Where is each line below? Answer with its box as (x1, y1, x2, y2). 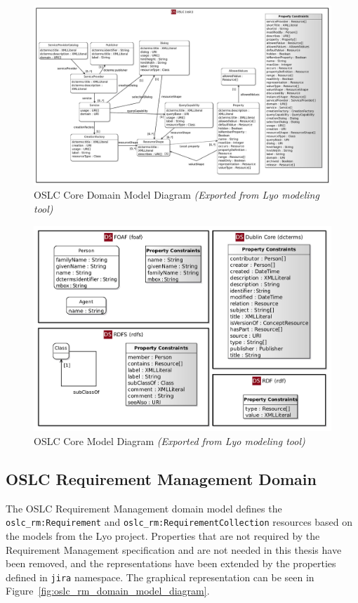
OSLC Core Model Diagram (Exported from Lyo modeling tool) (34, 433, 305, 448)
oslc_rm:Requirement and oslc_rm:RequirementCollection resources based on (6, 515, 353, 529)
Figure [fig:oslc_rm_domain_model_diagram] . (6, 583, 210, 598)
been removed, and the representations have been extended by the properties (6, 556, 336, 571)
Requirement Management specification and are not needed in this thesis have (6, 542, 342, 557)
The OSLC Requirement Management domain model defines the (6, 501, 282, 515)
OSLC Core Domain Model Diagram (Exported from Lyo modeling (34, 187, 319, 202)
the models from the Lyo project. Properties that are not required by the (6, 528, 320, 543)
